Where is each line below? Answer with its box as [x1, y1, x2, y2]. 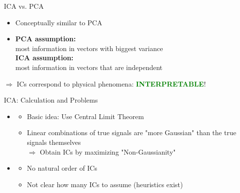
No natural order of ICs [27, 163, 98, 173]
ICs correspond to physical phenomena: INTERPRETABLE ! [17, 78, 206, 88]
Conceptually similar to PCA [15, 17, 103, 27]
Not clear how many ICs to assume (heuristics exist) [27, 179, 183, 189]
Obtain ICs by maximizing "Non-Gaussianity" [39, 146, 176, 157]
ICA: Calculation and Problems [4, 95, 98, 105]
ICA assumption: [15, 53, 74, 63]
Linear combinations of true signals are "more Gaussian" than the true [27, 127, 237, 138]
